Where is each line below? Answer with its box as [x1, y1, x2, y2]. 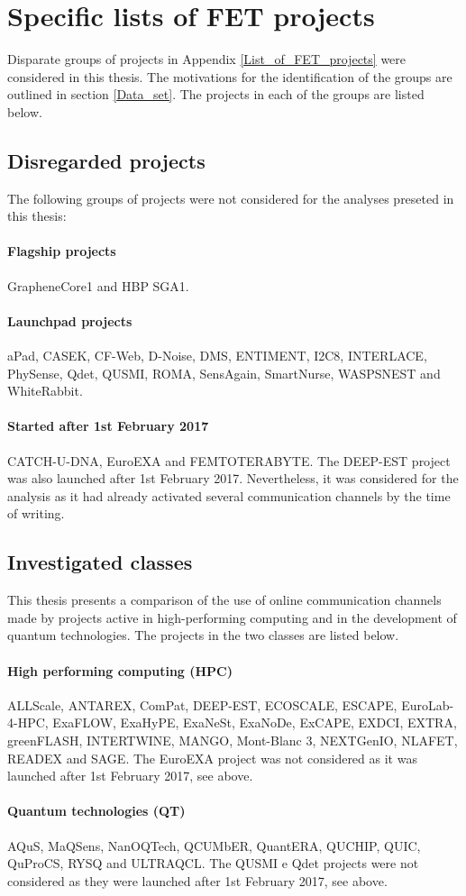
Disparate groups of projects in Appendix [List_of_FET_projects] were [7, 50, 407, 69]
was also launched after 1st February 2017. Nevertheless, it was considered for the [7, 469, 459, 488]
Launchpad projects [7, 311, 132, 330]
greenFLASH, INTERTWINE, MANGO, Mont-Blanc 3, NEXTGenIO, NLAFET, [7, 731, 458, 749]
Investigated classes [7, 548, 193, 576]
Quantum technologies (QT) [7, 801, 186, 820]
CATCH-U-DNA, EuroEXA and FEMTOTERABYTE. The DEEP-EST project [7, 451, 451, 470]
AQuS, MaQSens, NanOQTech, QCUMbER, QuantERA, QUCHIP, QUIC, [7, 836, 421, 855]
